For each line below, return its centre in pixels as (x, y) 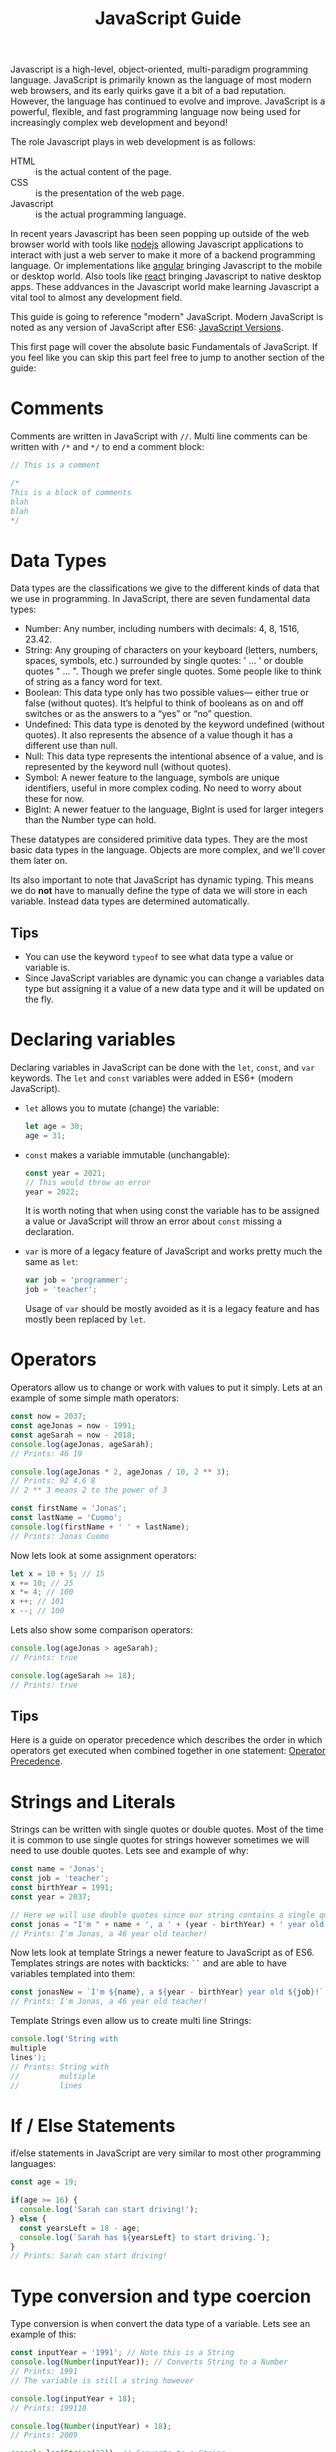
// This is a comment (55, 465)
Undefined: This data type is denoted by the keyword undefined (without (174, 724)
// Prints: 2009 (44, 2435)
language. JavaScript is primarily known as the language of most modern (161, 80)
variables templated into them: (73, 1974)
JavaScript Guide (168, 18)
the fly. (39, 999)
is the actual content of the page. (103, 172)
